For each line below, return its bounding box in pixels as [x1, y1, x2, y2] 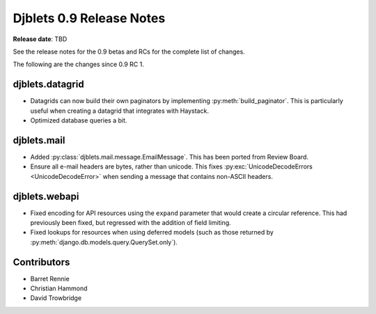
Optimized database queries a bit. [30, 116, 127, 125]
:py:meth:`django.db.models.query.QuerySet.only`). [30, 237, 178, 246]
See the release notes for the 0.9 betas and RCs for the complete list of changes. [13, 47, 245, 56]
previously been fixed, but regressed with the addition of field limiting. [30, 219, 231, 226]
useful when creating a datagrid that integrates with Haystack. [30, 107, 209, 115]
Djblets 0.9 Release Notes [13, 10, 166, 26]
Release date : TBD [13, 35, 68, 43]
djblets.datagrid [13, 79, 84, 91]
